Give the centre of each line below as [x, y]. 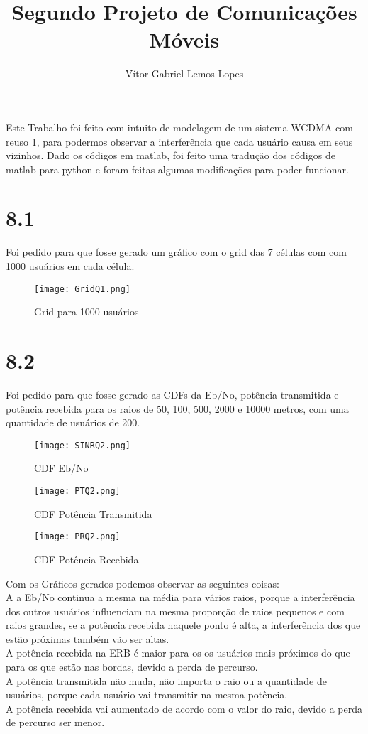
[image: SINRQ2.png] [83, 445]
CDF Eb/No [61, 468]
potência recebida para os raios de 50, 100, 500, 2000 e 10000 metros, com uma [177, 408]
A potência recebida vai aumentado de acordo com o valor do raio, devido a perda [184, 708]
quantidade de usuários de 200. [73, 422]
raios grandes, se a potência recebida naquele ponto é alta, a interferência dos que [183, 625]
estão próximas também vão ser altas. [88, 638]
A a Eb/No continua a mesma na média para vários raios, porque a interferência [180, 597]
